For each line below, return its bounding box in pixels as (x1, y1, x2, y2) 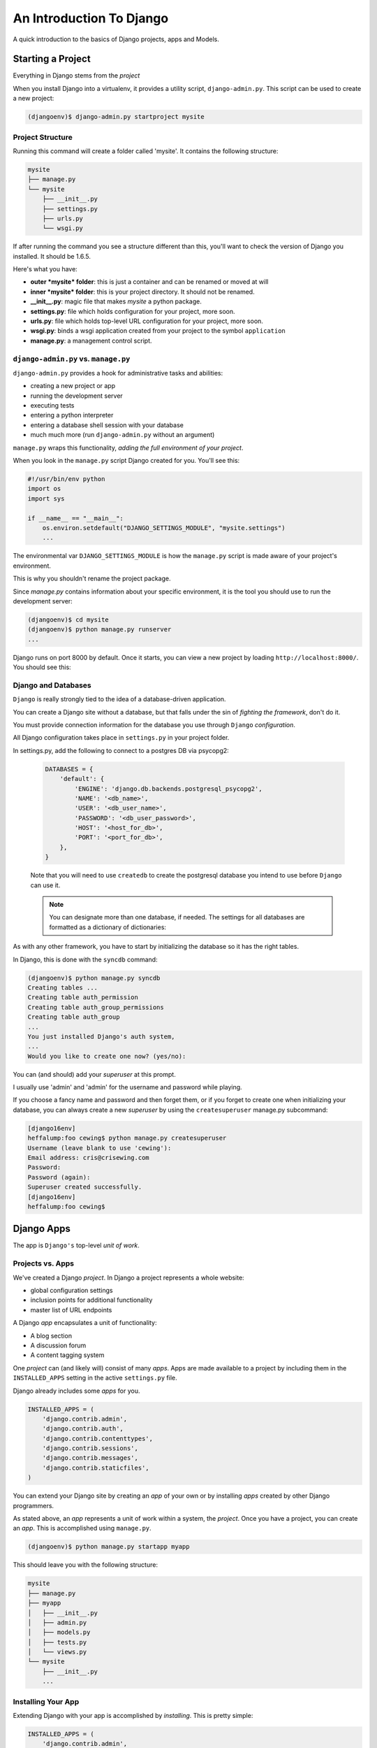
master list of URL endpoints (30, 1305, 112, 1314)
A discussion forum (30, 1341, 87, 1349)
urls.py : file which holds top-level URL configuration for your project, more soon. (30, 317, 263, 325)
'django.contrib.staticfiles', (42, 1463, 149, 1472)
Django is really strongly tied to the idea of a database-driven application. (13, 695, 226, 703)
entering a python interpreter (30, 411, 114, 420)
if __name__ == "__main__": (27, 514, 124, 522)
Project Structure (13, 132, 73, 142)
